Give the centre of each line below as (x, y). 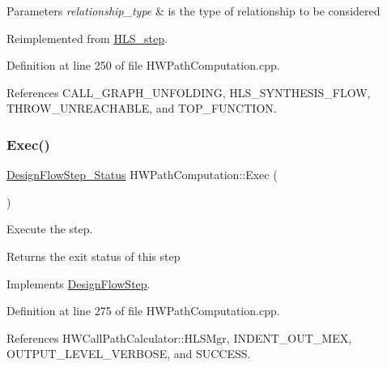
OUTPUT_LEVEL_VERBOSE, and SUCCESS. (129, 354)
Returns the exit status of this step (94, 256)
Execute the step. (50, 229)
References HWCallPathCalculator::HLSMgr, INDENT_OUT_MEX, (179, 337)
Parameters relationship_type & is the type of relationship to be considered (193, 11)
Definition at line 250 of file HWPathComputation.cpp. (143, 65)
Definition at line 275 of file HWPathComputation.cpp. (143, 311)
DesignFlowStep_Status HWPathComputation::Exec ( (142, 175)
